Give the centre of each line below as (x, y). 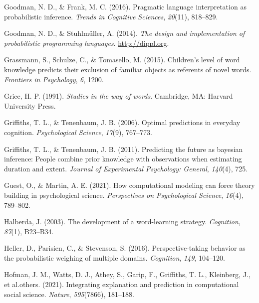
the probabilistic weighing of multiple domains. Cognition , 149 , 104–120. (115, 257)
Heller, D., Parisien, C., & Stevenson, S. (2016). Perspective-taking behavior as (125, 248)
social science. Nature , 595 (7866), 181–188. (69, 294)
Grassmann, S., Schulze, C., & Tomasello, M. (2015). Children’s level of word (122, 60)
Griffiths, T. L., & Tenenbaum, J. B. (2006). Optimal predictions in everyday (122, 122)
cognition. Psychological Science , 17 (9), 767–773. (78, 132)
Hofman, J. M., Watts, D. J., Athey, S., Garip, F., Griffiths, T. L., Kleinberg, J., (127, 274)
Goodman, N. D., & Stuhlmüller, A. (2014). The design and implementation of (125, 33)
